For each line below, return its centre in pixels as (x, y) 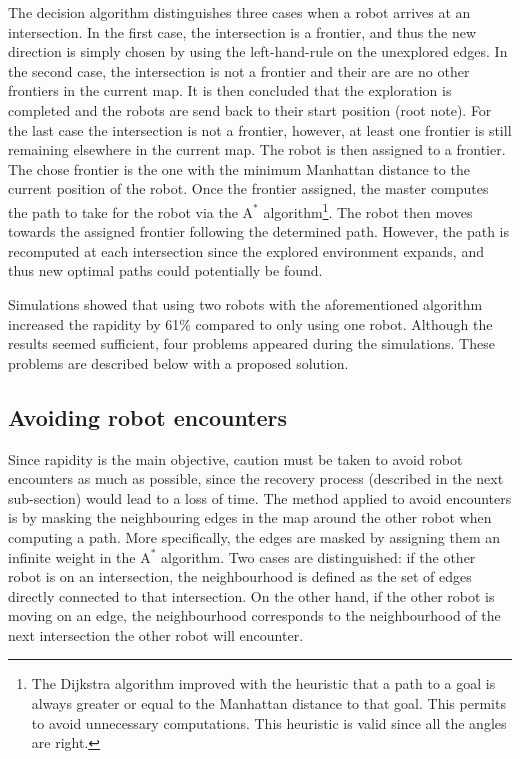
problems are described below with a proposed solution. (178, 362)
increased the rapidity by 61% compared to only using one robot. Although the (250, 323)
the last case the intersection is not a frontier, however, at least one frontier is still (260, 129)
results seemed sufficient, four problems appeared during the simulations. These (251, 343)
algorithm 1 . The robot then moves (368, 210)
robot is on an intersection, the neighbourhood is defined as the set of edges (240, 576)
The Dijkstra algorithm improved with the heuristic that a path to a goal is (263, 683)
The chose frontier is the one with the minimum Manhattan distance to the (239, 168)
